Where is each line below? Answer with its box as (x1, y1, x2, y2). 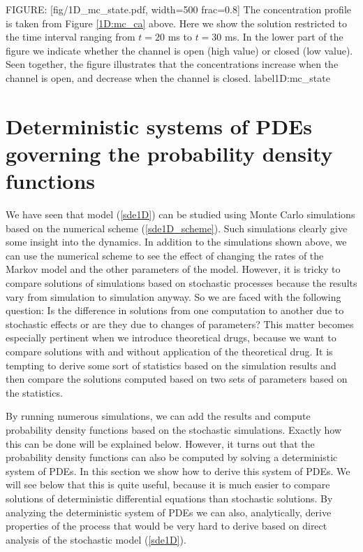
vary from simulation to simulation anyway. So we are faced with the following (6, 289, 341, 304)
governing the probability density (6, 139, 333, 167)
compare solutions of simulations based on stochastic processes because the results (6, 276, 357, 290)
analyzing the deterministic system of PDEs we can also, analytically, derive (6, 504, 332, 519)
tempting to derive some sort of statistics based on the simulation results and (6, 358, 336, 372)
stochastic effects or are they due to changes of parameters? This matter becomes (6, 316, 354, 331)
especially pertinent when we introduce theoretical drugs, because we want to (6, 330, 336, 345)
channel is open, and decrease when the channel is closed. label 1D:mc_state (6, 70, 330, 85)
